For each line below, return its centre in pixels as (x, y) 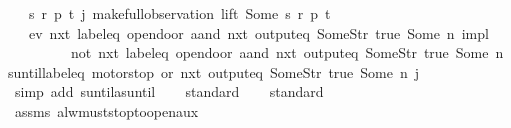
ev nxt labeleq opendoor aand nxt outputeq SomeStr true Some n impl (258, 32)
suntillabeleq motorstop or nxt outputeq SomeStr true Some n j (214, 71)
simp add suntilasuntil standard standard (169, 91)
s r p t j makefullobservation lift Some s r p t (179, 13)
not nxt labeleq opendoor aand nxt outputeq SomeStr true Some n (287, 52)
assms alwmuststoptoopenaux (106, 110)
